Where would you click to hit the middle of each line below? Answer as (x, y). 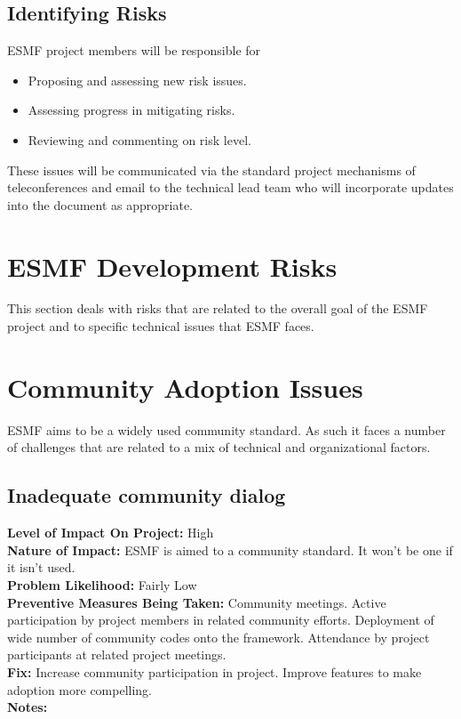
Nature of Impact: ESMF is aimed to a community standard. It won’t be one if (230, 549)
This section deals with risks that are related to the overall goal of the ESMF (218, 308)
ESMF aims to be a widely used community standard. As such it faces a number (227, 429)
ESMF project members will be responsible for (134, 50)
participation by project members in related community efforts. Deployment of (221, 620)
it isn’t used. (41, 567)
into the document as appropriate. (100, 204)
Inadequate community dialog (147, 495)
